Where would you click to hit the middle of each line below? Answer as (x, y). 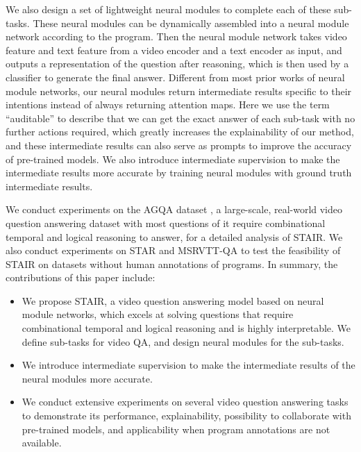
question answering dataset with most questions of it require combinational (166, 223)
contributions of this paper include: (81, 277)
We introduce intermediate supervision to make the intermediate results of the (188, 365)
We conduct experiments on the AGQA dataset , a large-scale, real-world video (174, 209)
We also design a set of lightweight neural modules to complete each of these (168, 9)
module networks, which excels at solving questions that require (158, 314)
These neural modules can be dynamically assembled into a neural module (191, 23)
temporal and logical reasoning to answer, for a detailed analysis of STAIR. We (174, 236)
